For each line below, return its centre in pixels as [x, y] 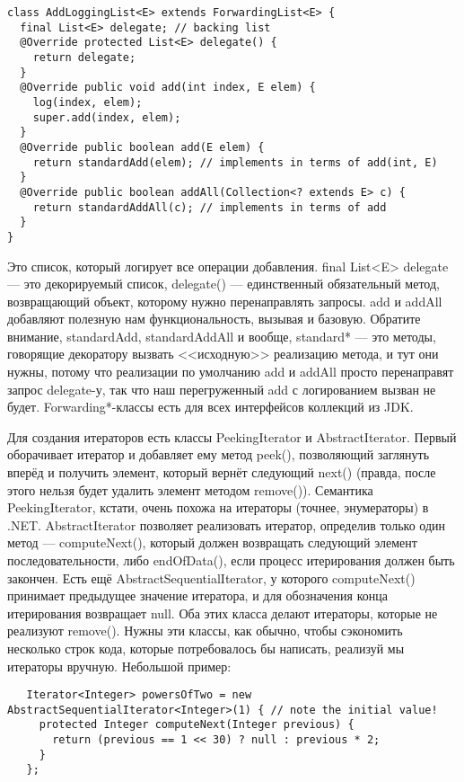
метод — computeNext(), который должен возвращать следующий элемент [212, 542]
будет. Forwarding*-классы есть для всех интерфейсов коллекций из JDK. [210, 407]
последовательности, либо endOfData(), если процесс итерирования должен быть [231, 560]
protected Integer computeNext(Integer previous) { [197, 725]
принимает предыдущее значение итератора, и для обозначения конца [197, 595]
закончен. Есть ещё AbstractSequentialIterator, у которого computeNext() [211, 578]
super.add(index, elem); [107, 117]
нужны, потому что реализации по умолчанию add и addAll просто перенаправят [231, 372]
